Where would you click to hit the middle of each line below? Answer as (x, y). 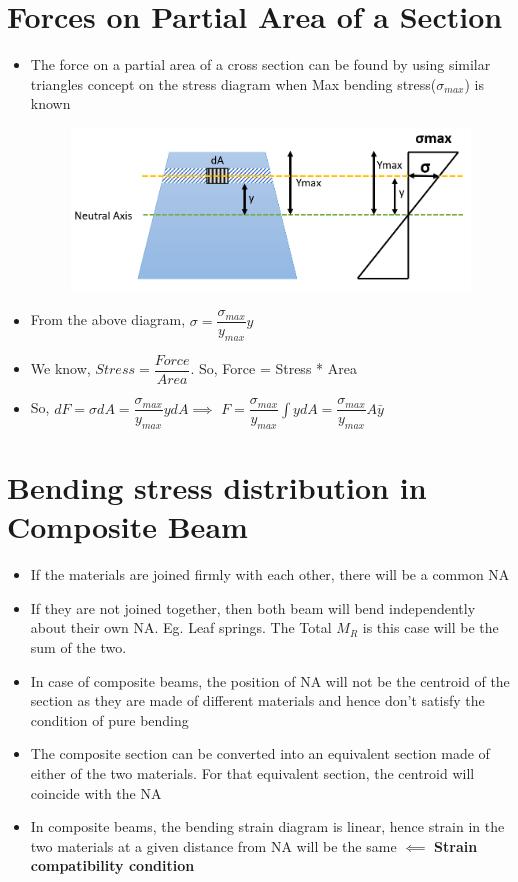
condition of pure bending (109, 719)
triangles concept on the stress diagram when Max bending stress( (233, 83)
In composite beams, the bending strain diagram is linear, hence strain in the (267, 826)
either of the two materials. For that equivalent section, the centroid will (252, 772)
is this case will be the (430, 627)
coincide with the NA (96, 792)
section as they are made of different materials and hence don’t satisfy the (257, 700)
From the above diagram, (108, 319)
